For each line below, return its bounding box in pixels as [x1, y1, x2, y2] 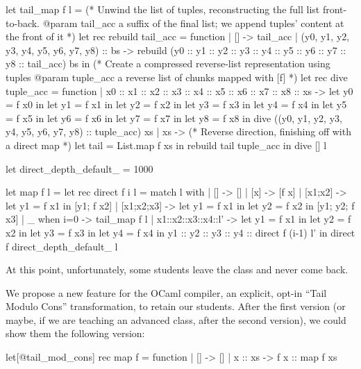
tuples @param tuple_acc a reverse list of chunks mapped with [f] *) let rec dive [6, 69, 348, 84]
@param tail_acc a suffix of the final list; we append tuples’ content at [42, 15, 344, 30]
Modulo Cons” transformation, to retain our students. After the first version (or [6, 299, 346, 314]
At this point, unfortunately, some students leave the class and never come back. [6, 262, 349, 277]
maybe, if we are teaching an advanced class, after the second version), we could [6, 312, 346, 327]
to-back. [6, 15, 40, 30]
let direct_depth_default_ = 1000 [6, 161, 153, 175]
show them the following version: [6, 326, 145, 341]
